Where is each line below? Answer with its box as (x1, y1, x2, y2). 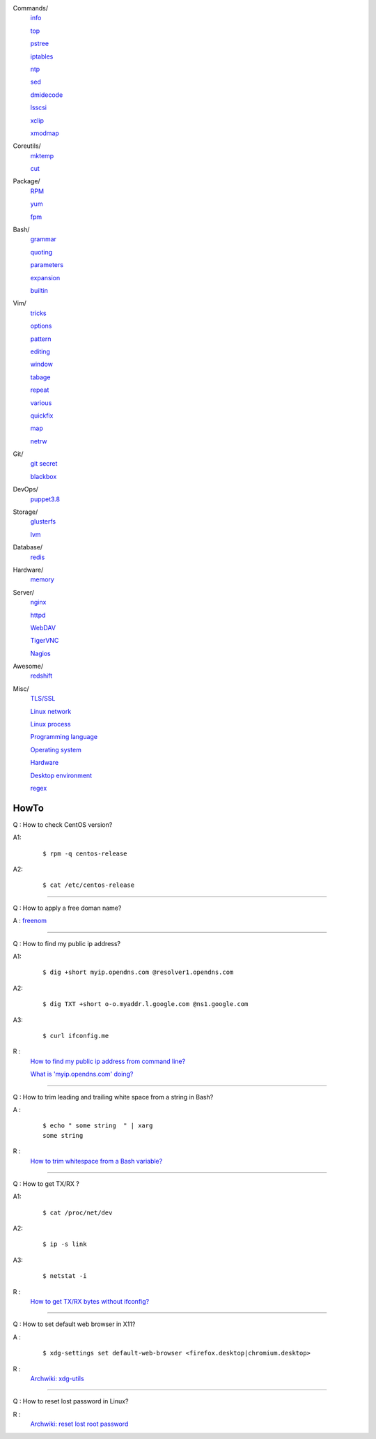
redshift (30, 671, 53, 680)
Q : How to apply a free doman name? (13, 904, 122, 912)
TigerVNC (30, 637, 59, 645)
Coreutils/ (13, 142, 41, 150)
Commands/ (13, 4, 49, 12)
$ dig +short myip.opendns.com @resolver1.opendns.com (42, 968, 234, 976)
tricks (30, 309, 47, 317)
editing (30, 347, 50, 356)
